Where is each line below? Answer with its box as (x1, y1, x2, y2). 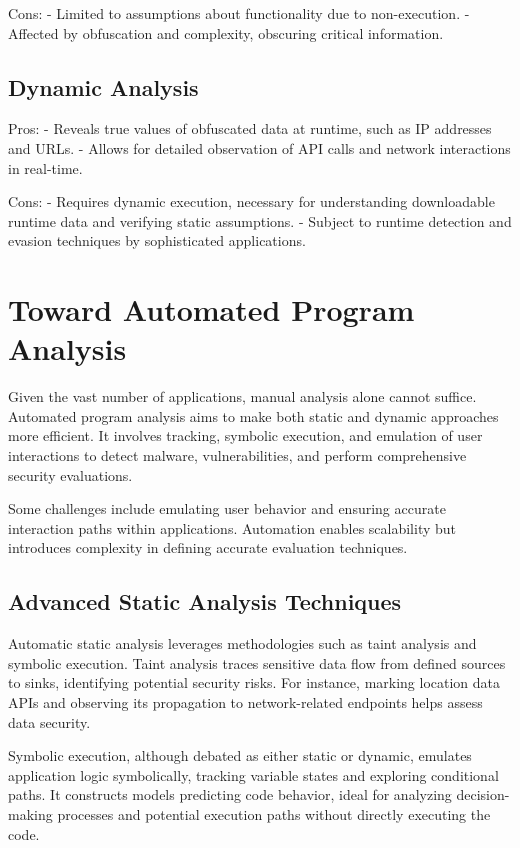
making (8, 803, 53, 824)
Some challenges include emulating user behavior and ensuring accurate (8, 498, 446, 519)
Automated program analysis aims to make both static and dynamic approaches (8, 405, 499, 426)
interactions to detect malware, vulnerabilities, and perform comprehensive (8, 445, 467, 466)
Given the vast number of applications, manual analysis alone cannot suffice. (8, 386, 477, 407)
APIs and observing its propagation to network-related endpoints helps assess (8, 692, 483, 712)
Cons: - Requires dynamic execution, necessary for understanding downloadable (8, 191, 495, 212)
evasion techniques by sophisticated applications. (8, 230, 306, 251)
